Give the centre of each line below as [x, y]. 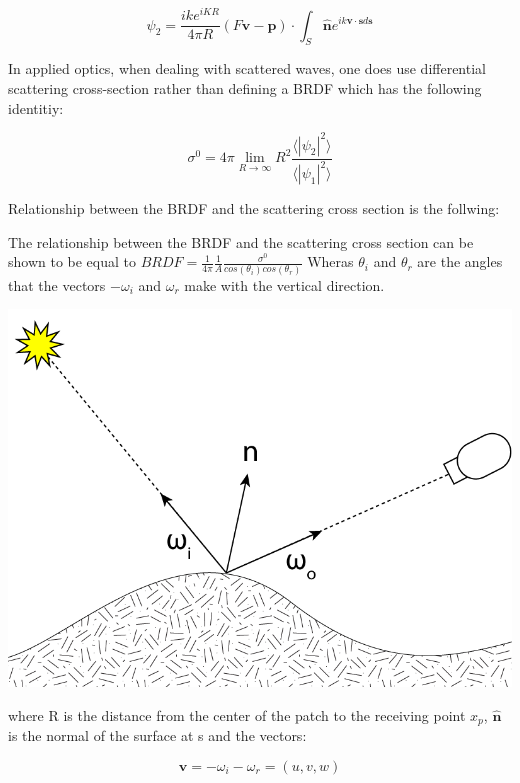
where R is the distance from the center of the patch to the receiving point [237, 714]
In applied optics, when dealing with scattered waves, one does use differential [247, 68]
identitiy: [36, 107]
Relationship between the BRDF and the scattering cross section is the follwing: [254, 208]
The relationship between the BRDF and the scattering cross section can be [241, 241]
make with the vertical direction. [284, 284]
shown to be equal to [72, 261]
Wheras [330, 261]
